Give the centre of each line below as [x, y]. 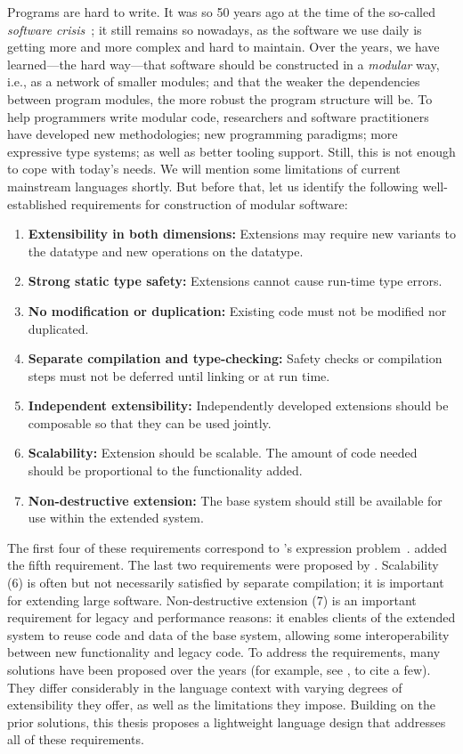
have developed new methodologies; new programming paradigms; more [203, 134]
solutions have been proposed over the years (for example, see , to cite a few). [219, 669]
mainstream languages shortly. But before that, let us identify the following [213, 186]
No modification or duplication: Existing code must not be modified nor [237, 310]
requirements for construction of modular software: [209, 203]
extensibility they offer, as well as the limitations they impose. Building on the [221, 705]
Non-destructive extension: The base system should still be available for [235, 500]
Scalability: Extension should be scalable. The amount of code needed [223, 453]
